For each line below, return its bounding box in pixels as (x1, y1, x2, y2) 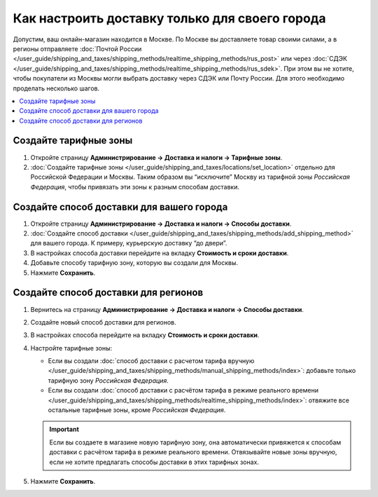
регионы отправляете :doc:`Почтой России (13, 44, 142, 53)
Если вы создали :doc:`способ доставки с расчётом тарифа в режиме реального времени (48, 386, 318, 395)
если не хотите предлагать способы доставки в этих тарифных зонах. (49, 458, 259, 466)
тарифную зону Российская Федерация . (48, 376, 169, 385)
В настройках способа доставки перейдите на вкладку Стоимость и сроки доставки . (30, 249, 289, 257)
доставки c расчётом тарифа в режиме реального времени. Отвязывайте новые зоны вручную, (49, 448, 337, 456)
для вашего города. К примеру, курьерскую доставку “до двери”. (30, 239, 227, 247)
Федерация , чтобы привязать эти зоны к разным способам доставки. (30, 182, 239, 191)
